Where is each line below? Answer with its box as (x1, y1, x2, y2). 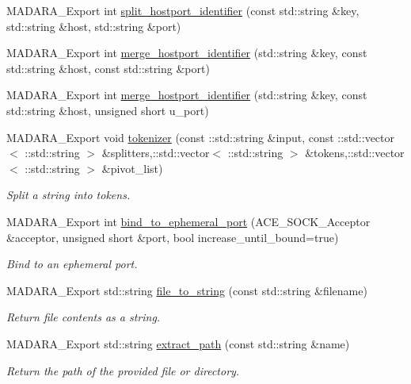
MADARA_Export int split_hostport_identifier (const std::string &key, (6, 2, 360, 18)
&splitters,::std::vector (101, 144, 210, 161)
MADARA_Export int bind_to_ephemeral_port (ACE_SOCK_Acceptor (6, 213, 371, 229)
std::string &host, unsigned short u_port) (6, 102, 209, 118)
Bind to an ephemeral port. (6, 255, 138, 272)
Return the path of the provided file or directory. (6, 362, 240, 378)
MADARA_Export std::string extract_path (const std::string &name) (6, 335, 350, 351)
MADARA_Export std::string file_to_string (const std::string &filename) (6, 282, 367, 298)
